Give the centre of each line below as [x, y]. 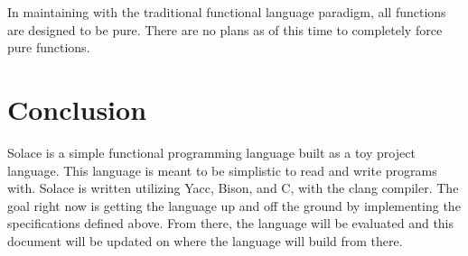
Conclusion [77, 109]
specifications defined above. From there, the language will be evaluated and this [231, 223]
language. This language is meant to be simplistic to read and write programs [222, 170]
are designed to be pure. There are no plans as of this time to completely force [225, 29]
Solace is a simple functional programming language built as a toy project [211, 152]
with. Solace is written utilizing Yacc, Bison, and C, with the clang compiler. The [233, 188]
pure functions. [49, 47]
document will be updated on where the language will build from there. [205, 240]
